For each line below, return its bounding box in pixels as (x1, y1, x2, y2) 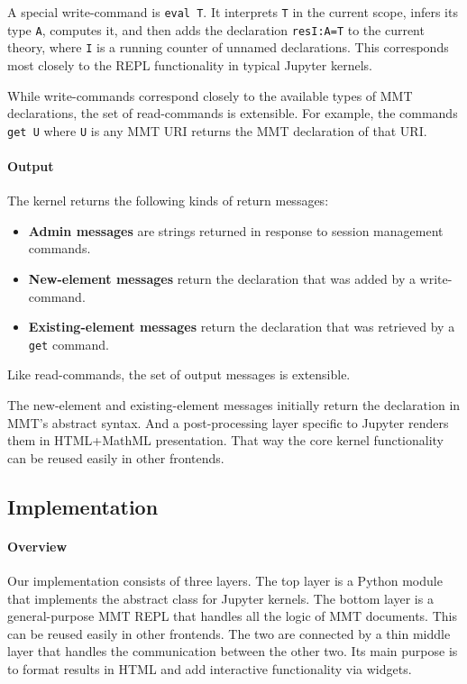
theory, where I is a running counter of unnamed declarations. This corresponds (7, 38, 449, 57)
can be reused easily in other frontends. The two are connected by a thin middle (7, 624, 451, 643)
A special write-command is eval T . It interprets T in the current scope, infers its (7, 3, 458, 21)
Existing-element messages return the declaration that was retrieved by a (28, 317, 455, 336)
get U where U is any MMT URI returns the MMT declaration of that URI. (7, 121, 427, 140)
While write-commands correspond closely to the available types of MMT (7, 86, 413, 105)
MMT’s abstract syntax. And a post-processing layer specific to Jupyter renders (7, 413, 449, 432)
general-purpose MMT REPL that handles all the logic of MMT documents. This (7, 606, 457, 625)
